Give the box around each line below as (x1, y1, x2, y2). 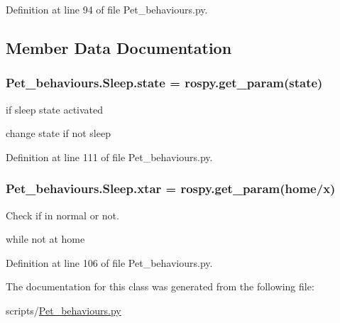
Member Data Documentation (6, 36, 232, 58)
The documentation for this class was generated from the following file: (6, 279, 314, 294)
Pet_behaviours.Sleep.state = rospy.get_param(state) (6, 74, 323, 92)
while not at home (6, 231, 85, 246)
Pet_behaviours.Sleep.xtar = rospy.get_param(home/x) (6, 180, 336, 197)
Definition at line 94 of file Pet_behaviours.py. (6, 2, 208, 16)
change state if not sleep (6, 126, 111, 141)
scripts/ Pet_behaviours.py (6, 302, 121, 317)
